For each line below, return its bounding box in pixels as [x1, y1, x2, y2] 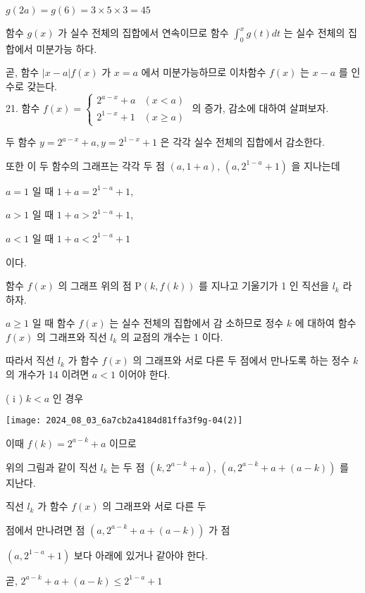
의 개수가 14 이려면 [6, 367, 89, 382]
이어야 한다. [118, 367, 171, 382]
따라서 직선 [6, 353, 55, 368]
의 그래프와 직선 [37, 329, 107, 344]
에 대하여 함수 [295, 316, 357, 330]
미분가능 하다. [36, 41, 97, 56]
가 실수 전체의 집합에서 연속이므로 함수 [58, 25, 229, 39]
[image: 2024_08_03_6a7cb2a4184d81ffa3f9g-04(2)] [6, 416, 243, 426]
